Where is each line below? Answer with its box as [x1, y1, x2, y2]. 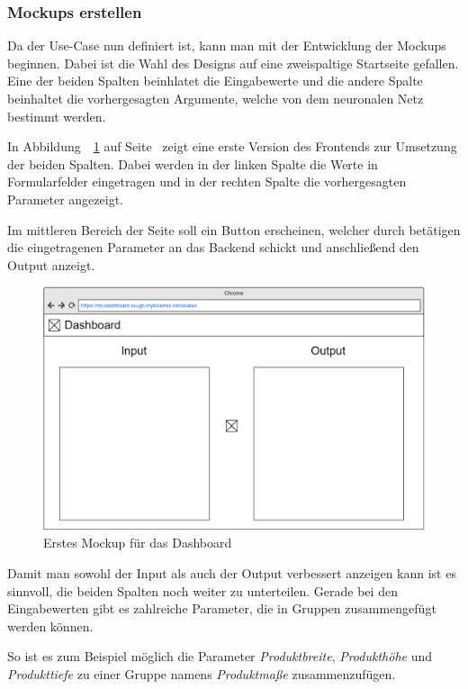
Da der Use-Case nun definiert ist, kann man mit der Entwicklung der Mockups [7, 36, 446, 55]
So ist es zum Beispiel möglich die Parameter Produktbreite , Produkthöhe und [7, 647, 432, 666]
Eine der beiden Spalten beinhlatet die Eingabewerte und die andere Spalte [7, 71, 423, 90]
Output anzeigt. [7, 255, 95, 274]
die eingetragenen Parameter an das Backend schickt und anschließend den [7, 238, 419, 257]
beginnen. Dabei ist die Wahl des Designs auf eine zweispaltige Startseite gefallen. [7, 53, 459, 72]
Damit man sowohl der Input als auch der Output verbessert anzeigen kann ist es [7, 563, 456, 582]
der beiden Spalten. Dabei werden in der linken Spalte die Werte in [7, 154, 378, 173]
